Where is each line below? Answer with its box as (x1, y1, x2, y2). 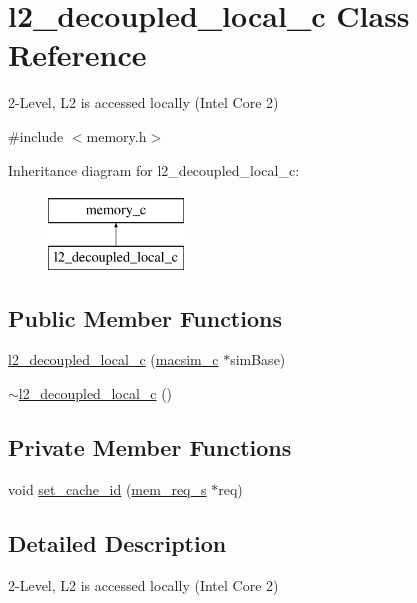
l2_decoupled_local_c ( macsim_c (8, 349, 219, 370)
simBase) (230, 349, 286, 370)
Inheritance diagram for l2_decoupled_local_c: (8, 159, 300, 180)
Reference (8, 34, 147, 75)
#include (8, 125, 64, 146)
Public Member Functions (8, 302, 282, 333)
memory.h (86, 125, 147, 146)
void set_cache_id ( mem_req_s (8, 478, 207, 499)
